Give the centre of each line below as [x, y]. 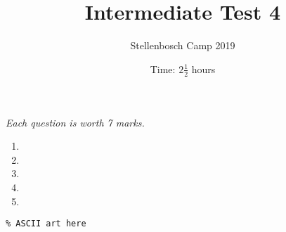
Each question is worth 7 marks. [75, 122]
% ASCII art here [46, 224]
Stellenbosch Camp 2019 [183, 45]
